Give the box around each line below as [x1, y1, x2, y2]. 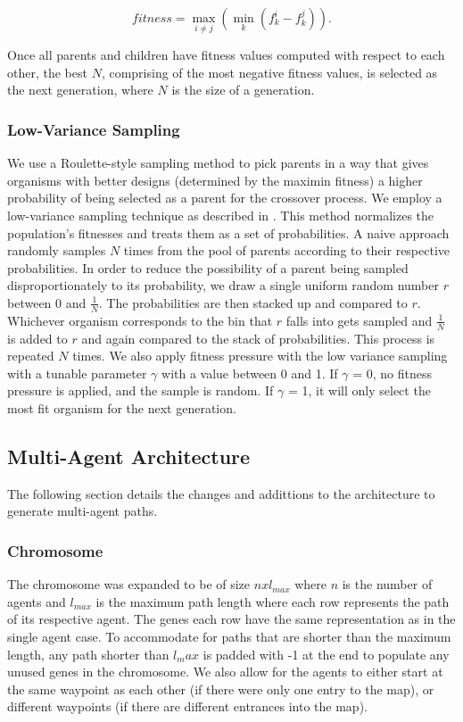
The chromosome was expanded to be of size [7, 575, 251, 593]
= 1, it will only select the [287, 381, 431, 400]
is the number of [342, 575, 433, 593]
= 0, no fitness [352, 363, 432, 382]
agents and [7, 592, 66, 610]
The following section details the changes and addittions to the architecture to [7, 484, 435, 502]
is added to [7, 328, 68, 347]
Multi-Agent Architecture [7, 442, 251, 469]
